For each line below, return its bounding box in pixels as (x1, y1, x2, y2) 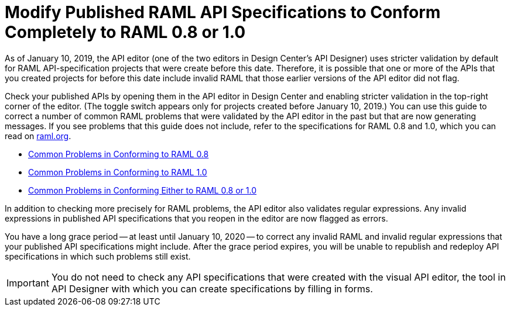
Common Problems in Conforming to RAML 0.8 (28, 148, 209, 159)
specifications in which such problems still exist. (5, 251, 191, 261)
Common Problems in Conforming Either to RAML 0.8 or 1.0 (28, 185, 257, 195)
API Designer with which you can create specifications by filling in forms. (51, 282, 373, 295)
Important (6, 277, 49, 289)
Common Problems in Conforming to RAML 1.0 (28, 167, 207, 177)
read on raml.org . (5, 130, 71, 141)
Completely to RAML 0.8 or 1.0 (5, 22, 246, 42)
